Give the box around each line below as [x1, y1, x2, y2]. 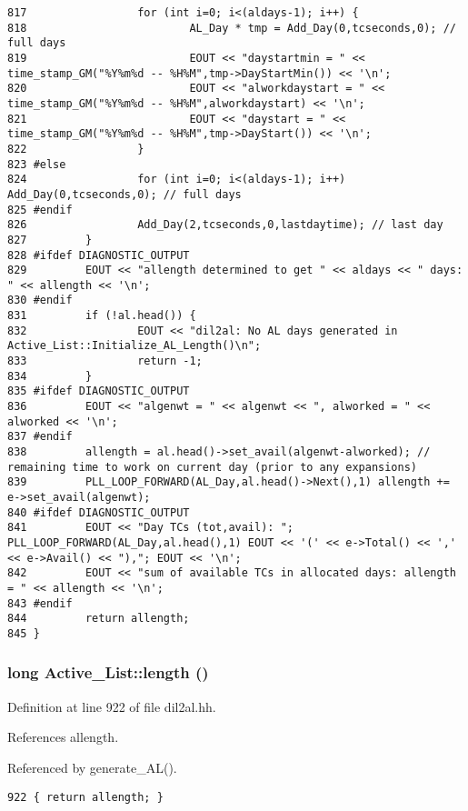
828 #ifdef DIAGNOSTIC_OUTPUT [7, 248, 190, 262]
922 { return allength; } [7, 790, 164, 804]
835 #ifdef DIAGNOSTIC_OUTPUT [7, 385, 190, 398]
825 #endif [7, 203, 73, 216]
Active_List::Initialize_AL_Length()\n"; [7, 339, 262, 353]
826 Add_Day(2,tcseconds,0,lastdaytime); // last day [7, 218, 443, 232]
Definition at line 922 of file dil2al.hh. [7, 696, 216, 716]
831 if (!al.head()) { [7, 309, 196, 323]
